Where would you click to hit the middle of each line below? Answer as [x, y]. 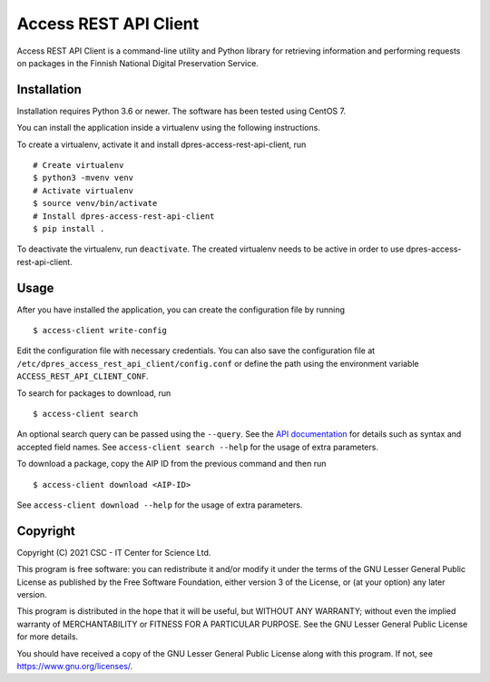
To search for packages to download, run [94, 393]
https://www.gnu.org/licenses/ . [75, 666]
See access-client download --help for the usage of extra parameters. [160, 505]
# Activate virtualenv [83, 190]
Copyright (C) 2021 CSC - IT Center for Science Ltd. [114, 552]
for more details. [48, 637]
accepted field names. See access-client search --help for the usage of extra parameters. [197, 447]
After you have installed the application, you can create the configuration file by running [181, 310]
